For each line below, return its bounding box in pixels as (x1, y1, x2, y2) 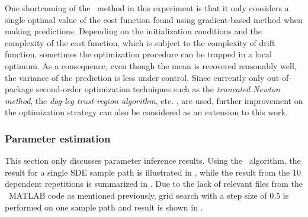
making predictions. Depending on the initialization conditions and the (5, 25, 262, 37)
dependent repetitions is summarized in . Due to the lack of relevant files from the (5, 177, 303, 190)
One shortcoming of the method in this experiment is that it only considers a (5, 2, 289, 14)
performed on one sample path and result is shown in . (5, 200, 203, 213)
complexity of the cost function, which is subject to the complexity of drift (5, 36, 275, 48)
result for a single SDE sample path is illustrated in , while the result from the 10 (5, 166, 301, 178)
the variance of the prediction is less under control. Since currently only (5, 71, 265, 83)
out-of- (267, 71, 291, 83)
